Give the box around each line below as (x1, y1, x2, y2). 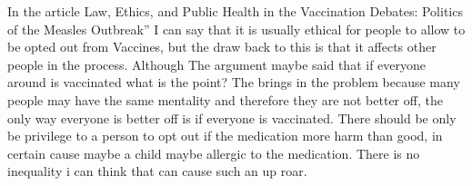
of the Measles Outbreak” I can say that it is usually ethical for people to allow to (7, 19, 466, 38)
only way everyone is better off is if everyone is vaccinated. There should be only (7, 108, 457, 127)
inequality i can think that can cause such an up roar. (7, 162, 307, 181)
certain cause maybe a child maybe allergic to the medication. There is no (7, 143, 420, 162)
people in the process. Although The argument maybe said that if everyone (7, 54, 427, 73)
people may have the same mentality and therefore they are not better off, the (7, 90, 443, 109)
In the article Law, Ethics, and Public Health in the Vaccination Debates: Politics (7, 2, 463, 20)
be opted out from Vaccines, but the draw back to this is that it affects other (7, 37, 437, 56)
